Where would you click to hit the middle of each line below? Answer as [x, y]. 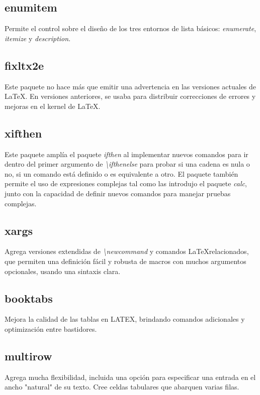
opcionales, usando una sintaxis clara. [63, 271]
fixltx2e [24, 65]
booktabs [29, 298]
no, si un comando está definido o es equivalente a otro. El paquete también [121, 173]
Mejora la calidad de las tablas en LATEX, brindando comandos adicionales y [125, 319]
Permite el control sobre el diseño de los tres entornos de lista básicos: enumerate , [131, 28]
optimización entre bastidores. [51, 328]
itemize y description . [38, 38]
